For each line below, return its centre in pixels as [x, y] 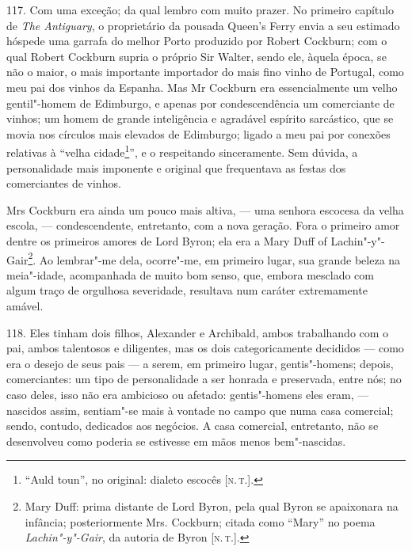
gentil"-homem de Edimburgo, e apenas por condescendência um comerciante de [200, 103]
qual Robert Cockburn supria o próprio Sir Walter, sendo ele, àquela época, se [196, 56]
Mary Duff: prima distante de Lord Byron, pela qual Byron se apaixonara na [212, 505]
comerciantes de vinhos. [64, 183]
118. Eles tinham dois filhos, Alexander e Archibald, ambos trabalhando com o [198, 332]
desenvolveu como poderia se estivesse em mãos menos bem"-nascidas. [176, 441]
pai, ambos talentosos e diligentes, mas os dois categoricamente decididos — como [205, 348]
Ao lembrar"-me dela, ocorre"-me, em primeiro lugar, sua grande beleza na [220, 259]
